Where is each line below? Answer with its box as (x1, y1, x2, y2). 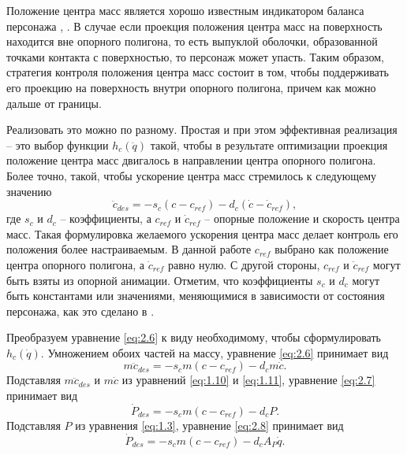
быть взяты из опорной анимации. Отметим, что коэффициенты (6, 272, 313, 288)
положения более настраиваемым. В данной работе (6, 241, 252, 257)
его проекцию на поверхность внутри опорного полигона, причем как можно (6, 79, 376, 95)
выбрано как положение (274, 241, 389, 257)
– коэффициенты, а (60, 210, 151, 227)
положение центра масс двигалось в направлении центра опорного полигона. (6, 152, 376, 168)
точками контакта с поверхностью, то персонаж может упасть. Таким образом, (6, 48, 385, 65)
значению (6, 183, 52, 199)
